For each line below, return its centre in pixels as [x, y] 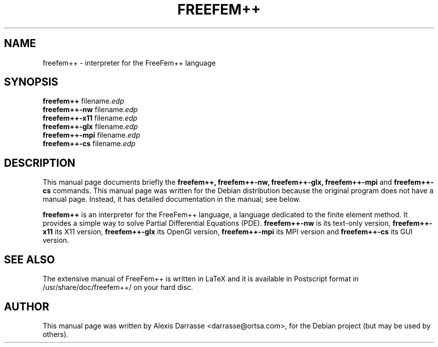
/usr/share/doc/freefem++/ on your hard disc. [118, 287]
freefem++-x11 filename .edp [90, 118]
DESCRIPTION [40, 163]
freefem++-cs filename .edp [89, 144]
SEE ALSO [29, 259]
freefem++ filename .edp [83, 101]
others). [55, 334]
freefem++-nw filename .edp [90, 110]
